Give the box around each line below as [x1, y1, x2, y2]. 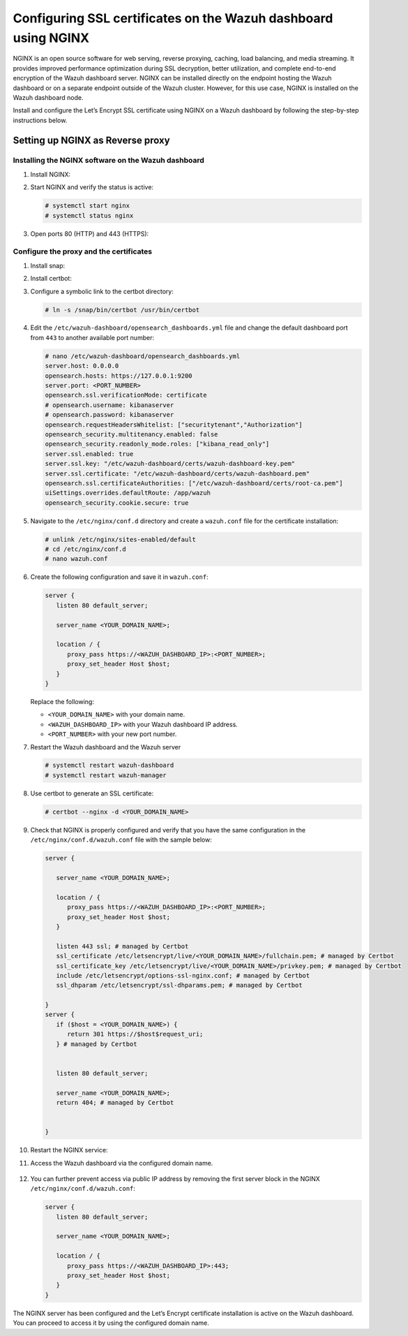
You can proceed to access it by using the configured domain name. [13, 1319, 209, 1327]
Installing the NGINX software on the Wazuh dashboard [13, 156, 205, 166]
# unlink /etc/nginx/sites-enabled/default [45, 535, 197, 543]
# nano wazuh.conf [45, 555, 108, 563]
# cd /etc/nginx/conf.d [45, 545, 127, 553]
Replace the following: [30, 697, 94, 705]
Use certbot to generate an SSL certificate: [30, 789, 153, 798]
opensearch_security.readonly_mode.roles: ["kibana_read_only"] [45, 440, 270, 448]
